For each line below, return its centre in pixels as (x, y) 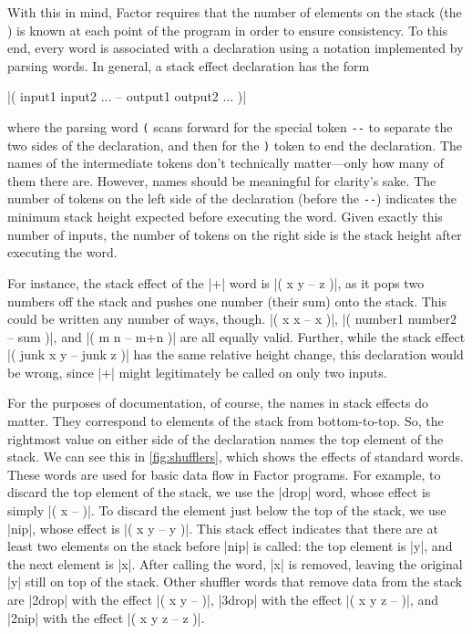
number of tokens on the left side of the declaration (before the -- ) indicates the (232, 198)
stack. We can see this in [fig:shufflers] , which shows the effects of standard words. (236, 457)
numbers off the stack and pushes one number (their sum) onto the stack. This (227, 301)
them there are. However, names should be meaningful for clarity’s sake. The (222, 180)
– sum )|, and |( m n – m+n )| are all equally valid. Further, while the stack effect (236, 336)
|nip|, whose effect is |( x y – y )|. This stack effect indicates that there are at (223, 528)
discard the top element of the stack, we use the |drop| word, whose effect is (219, 492)
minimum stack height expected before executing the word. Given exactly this (225, 217)
